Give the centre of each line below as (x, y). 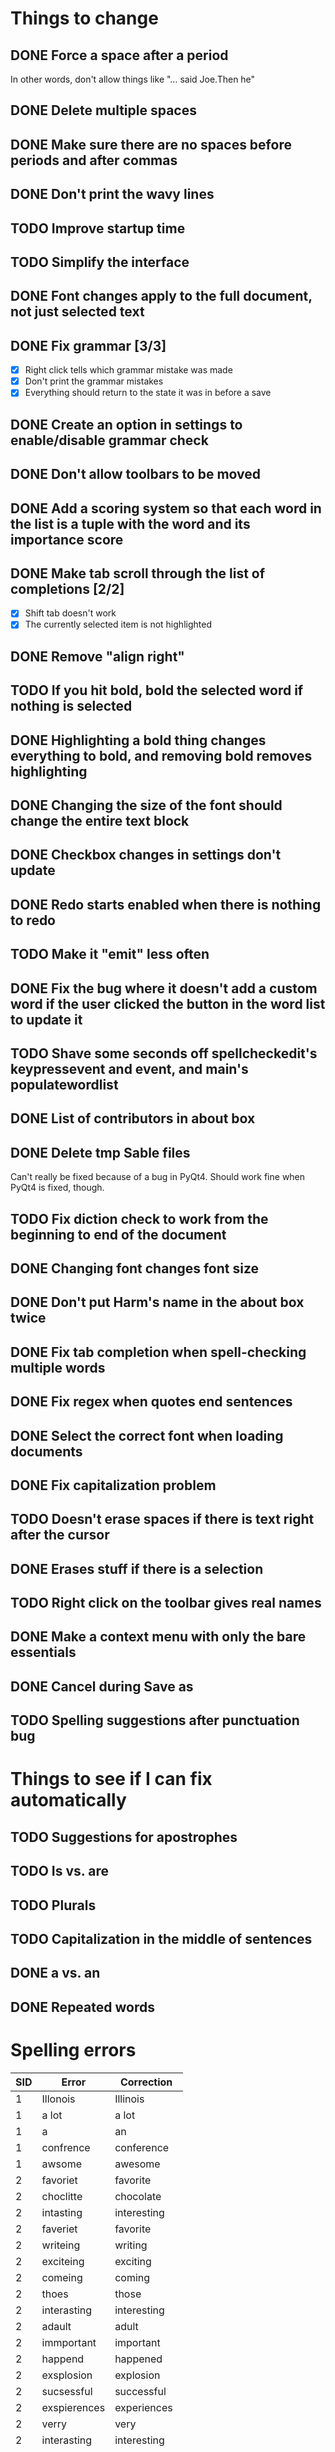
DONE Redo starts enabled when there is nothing (166, 904)
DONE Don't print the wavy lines (112, 194)
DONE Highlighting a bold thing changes (138, 740)
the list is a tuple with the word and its (130, 523)
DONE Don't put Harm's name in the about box (157, 1302)
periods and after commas (94, 160)
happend (63, 2359)
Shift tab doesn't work (70, 613)
